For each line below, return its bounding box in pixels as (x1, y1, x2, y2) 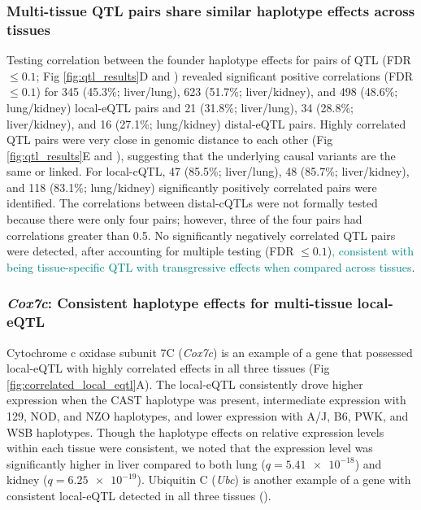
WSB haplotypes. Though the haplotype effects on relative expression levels (7, 423, 384, 440)
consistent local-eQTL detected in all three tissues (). (7, 486, 271, 503)
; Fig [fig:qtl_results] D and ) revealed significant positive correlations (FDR (36, 67, 414, 84)
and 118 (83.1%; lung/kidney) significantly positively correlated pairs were (7, 178, 377, 195)
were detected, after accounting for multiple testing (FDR (7, 242, 294, 259)
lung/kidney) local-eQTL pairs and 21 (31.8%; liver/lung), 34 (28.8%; (7, 98, 354, 116)
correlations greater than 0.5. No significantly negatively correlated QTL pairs (7, 226, 396, 243)
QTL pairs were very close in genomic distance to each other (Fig (7, 131, 333, 148)
